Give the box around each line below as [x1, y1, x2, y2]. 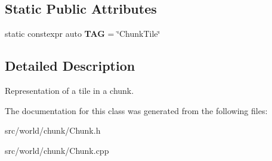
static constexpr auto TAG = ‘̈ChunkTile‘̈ [5, 27, 160, 40]
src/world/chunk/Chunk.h [5, 124, 101, 137]
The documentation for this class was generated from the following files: [5, 104, 268, 116]
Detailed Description [5, 56, 135, 75]
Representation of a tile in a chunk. [5, 84, 134, 96]
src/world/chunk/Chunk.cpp [5, 144, 109, 156]
